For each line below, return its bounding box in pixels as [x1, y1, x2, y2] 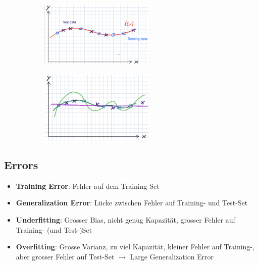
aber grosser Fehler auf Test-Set [16, 251, 115, 261]
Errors [4, 156, 38, 172]
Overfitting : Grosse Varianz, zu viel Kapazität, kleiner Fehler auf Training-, [16, 241, 254, 252]
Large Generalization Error [130, 251, 214, 261]
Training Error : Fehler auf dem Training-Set [16, 180, 160, 191]
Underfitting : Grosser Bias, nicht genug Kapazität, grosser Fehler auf [16, 214, 235, 225]
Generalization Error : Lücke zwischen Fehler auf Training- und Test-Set [16, 197, 248, 208]
